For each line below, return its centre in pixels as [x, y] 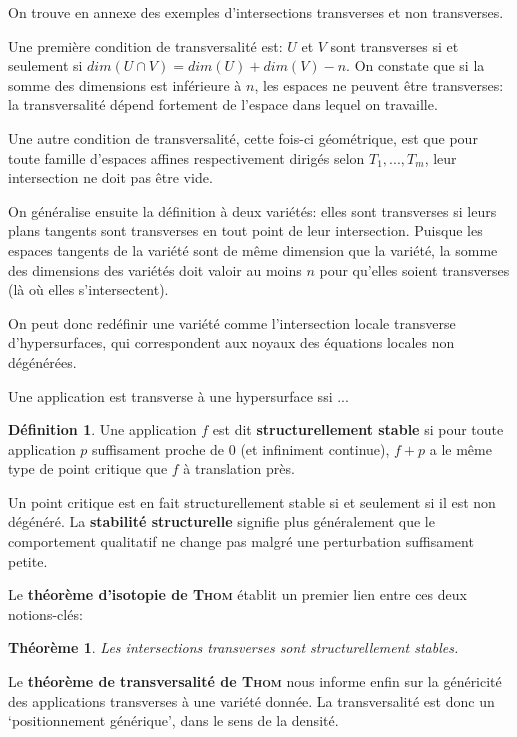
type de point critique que [88, 468]
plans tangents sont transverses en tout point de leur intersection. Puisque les [245, 230]
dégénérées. [42, 361]
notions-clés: [45, 613]
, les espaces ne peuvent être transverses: [379, 84]
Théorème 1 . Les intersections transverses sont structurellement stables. [233, 647]
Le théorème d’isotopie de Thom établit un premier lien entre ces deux [237, 594]
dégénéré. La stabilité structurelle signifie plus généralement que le [221, 521]
